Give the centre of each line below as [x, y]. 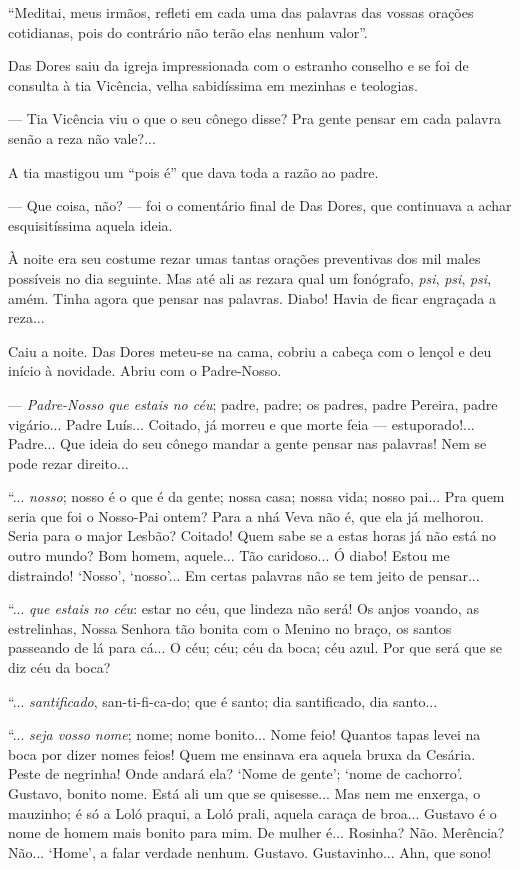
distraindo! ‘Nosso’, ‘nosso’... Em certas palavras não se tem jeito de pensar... [244, 574]
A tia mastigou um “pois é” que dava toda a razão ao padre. [193, 171]
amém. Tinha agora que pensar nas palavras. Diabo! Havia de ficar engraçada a [252, 297]
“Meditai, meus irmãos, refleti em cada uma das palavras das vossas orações [241, 12]
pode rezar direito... [68, 462]
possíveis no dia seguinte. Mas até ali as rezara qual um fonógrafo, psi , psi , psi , [250, 277]
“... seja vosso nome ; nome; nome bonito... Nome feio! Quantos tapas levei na [244, 734]
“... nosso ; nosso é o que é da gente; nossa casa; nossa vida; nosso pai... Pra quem [256, 496]
